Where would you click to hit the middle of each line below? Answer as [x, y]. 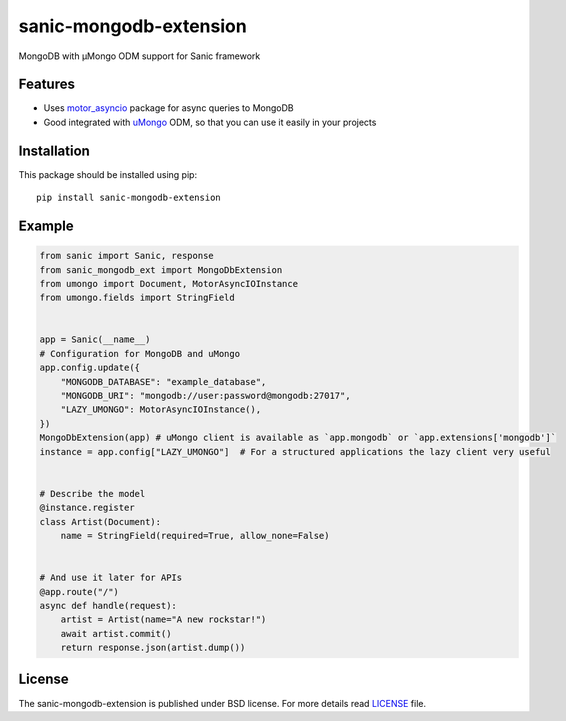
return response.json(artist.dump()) [153, 648]
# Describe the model [92, 493]
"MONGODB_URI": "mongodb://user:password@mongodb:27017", [205, 396]
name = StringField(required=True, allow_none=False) [195, 535]
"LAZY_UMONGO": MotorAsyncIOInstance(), [161, 409]
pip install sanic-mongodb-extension [129, 198]
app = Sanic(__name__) [95, 339]
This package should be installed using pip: [108, 174]
